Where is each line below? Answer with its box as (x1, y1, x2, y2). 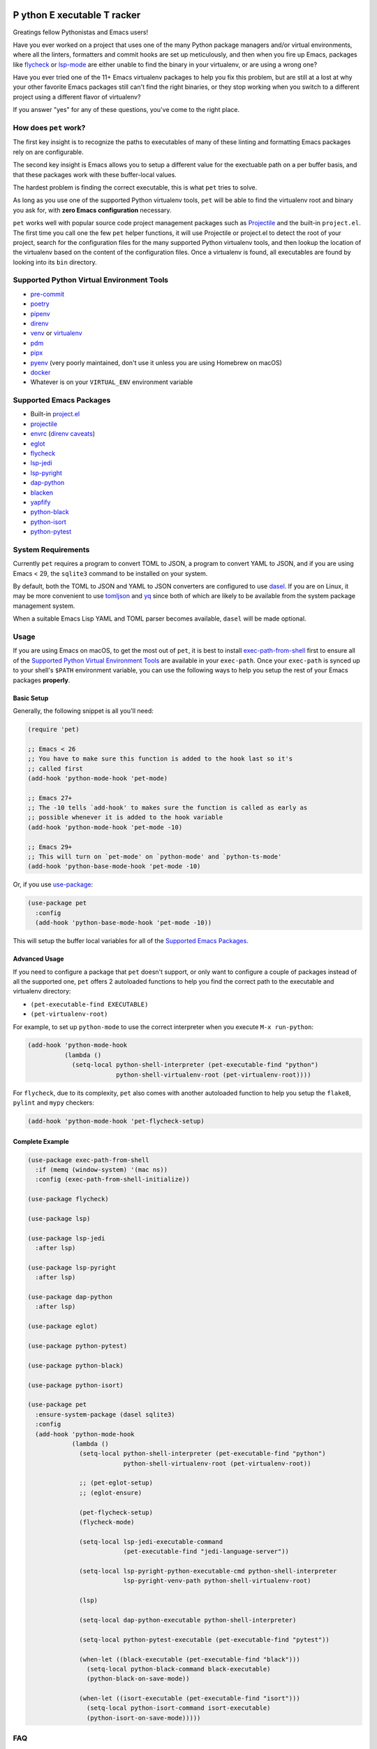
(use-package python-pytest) (27, 1342, 128, 1350)
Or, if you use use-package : (13, 880, 94, 888)
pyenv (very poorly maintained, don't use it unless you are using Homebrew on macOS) (30, 358, 283, 367)
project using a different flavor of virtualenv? (13, 92, 141, 101)
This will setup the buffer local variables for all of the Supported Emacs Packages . (13, 937, 249, 945)
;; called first (27, 765, 84, 772)
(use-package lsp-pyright (27, 1263, 117, 1271)
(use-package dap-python (27, 1293, 113, 1301)
